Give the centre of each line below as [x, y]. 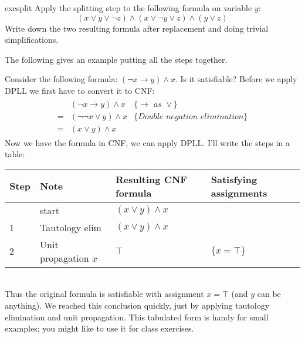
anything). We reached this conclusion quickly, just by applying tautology [137, 305]
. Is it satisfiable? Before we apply [236, 79]
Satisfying [234, 179]
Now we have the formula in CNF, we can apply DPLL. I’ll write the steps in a [147, 142]
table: [15, 154]
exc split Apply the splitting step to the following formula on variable [128, 8]
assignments [239, 192]
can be [269, 294]
